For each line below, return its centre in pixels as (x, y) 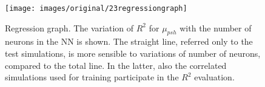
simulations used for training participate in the (92, 77)
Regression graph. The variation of (69, 27)
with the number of (216, 27)
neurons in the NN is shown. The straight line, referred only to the (129, 41)
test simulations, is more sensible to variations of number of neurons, (133, 53)
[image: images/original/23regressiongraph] (96, 8)
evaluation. (214, 77)
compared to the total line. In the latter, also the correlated (116, 65)
